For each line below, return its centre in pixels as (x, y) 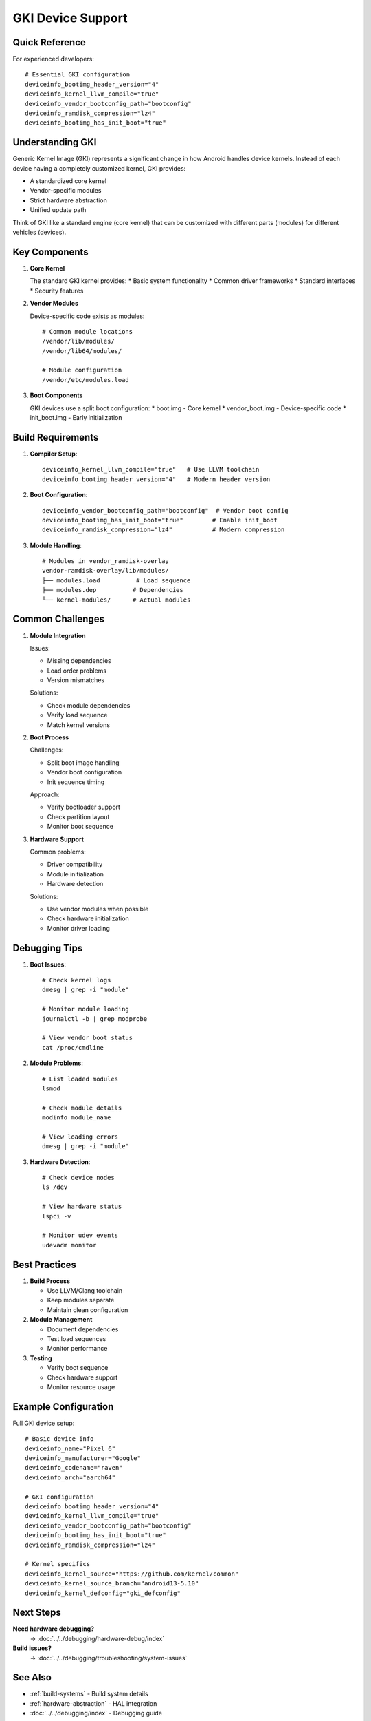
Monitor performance (77, 1349)
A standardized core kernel (68, 181)
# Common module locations (88, 331)
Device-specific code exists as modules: (87, 316)
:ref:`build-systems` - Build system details (89, 1694)
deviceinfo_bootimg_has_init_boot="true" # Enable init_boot (160, 520)
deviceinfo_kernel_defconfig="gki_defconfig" (103, 1593)
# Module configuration (82, 370)
